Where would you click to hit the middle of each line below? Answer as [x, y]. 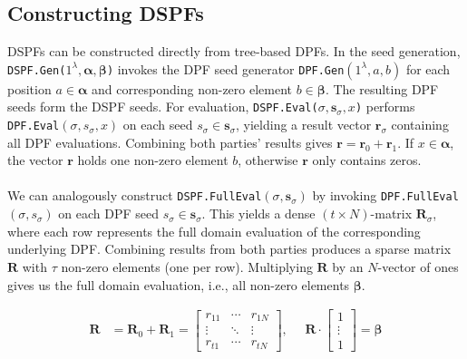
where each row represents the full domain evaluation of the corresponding [214, 231]
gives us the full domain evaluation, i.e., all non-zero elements [179, 284]
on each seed [158, 125]
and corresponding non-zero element [192, 88]
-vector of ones [418, 266]
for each [428, 68]
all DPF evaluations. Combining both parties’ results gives [170, 142]
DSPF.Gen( [37, 70]
